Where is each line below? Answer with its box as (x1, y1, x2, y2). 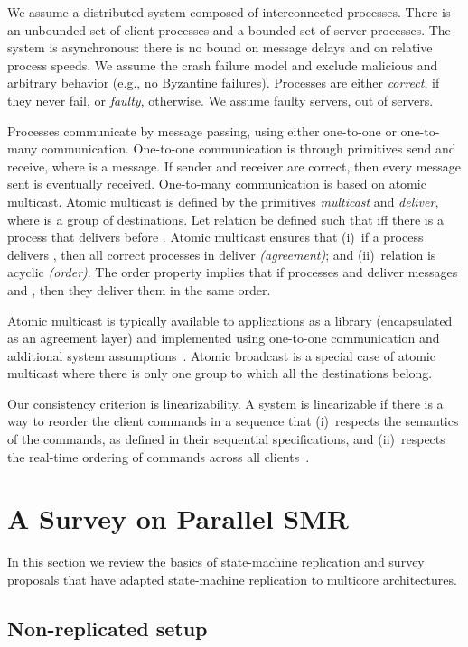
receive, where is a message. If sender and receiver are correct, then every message (7, 156, 461, 175)
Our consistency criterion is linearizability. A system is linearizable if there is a (7, 393, 444, 412)
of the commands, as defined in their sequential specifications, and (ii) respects (7, 430, 445, 448)
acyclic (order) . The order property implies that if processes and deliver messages (7, 263, 458, 282)
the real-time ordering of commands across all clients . (7, 447, 310, 466)
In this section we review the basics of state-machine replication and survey (7, 552, 425, 571)
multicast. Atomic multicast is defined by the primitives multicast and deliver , (7, 191, 439, 210)
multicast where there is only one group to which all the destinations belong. (7, 364, 433, 383)
